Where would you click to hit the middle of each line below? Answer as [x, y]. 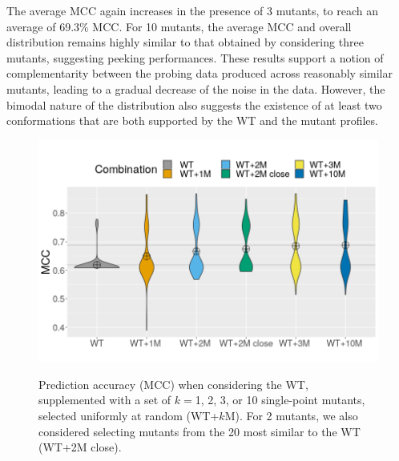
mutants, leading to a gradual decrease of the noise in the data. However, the [196, 88]
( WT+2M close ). [80, 447]
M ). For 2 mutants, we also [291, 415]
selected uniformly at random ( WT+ [129, 415]
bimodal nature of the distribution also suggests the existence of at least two [194, 104]
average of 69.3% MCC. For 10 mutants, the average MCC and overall [179, 26]
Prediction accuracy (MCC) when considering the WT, [173, 384]
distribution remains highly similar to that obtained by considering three [185, 42]
